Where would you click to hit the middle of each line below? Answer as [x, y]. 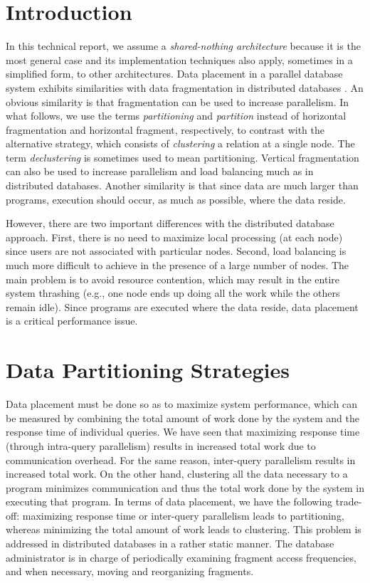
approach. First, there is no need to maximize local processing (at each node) [174, 237]
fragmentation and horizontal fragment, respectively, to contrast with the [165, 129]
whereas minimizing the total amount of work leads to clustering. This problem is [184, 529]
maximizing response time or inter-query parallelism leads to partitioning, [183, 515]
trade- [349, 501]
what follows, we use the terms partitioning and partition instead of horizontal [176, 116]
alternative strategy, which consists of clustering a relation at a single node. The [180, 143]
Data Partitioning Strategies [148, 370]
